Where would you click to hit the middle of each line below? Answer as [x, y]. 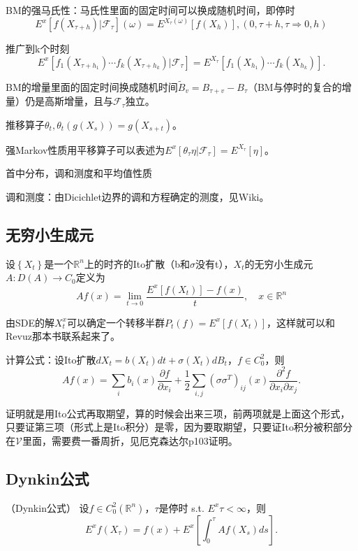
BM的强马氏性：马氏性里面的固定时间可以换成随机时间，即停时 [150, 10]
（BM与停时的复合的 [294, 86]
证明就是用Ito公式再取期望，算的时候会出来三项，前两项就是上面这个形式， [178, 413]
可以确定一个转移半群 [116, 322]
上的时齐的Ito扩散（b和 [137, 263]
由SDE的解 [30, 322]
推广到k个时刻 [38, 49]
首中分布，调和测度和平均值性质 [79, 173]
